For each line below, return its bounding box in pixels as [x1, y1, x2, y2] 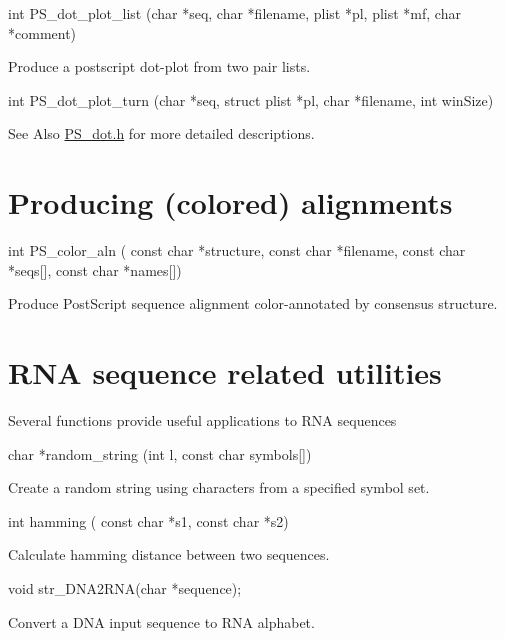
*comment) [8, 22, 77, 43]
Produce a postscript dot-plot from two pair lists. [8, 56, 311, 77]
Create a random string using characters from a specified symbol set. [8, 477, 430, 498]
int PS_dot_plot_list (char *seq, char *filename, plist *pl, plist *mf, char [8, 3, 461, 23]
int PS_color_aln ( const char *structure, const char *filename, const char [8, 240, 466, 261]
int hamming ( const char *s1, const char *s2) [8, 510, 289, 531]
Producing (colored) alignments [8, 182, 453, 223]
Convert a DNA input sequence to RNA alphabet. [8, 611, 315, 632]
